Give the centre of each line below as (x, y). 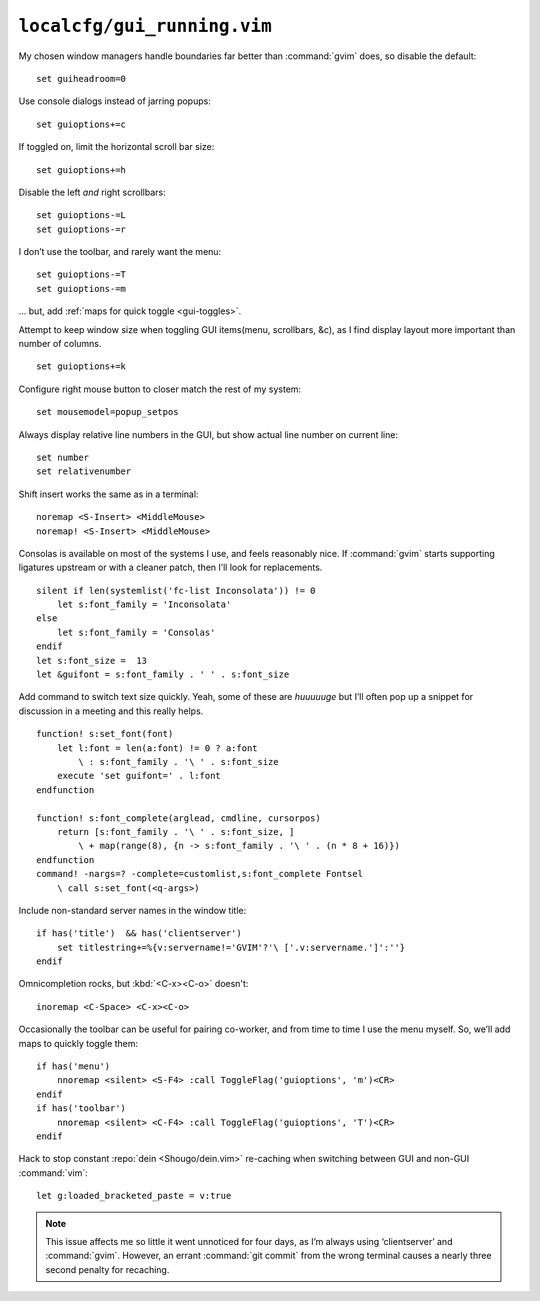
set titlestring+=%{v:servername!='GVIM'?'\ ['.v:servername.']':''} (231, 947)
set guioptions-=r (81, 229)
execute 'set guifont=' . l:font (139, 776)
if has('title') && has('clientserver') (139, 933)
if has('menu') (73, 1066)
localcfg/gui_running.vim (145, 26)
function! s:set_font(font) (105, 734)
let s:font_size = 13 (92, 660)
